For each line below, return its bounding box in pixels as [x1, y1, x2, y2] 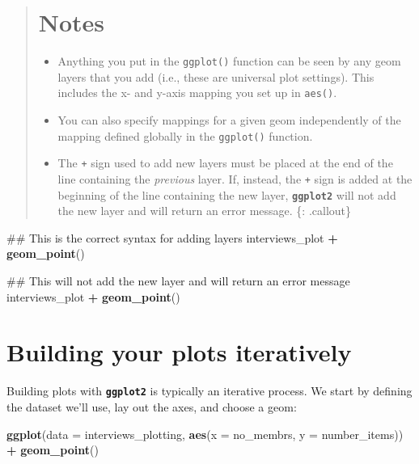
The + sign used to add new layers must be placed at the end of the [57, 154, 393, 171]
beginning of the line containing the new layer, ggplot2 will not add [57, 186, 396, 203]
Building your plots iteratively [6, 335, 352, 369]
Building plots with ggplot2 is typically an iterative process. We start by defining [6, 382, 413, 399]
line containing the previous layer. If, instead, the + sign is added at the [57, 170, 413, 187]
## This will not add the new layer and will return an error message [6, 272, 350, 289]
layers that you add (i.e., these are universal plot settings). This [57, 68, 375, 85]
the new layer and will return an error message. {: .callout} [57, 202, 352, 219]
